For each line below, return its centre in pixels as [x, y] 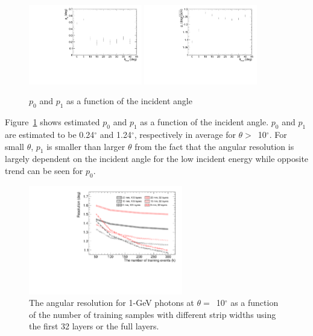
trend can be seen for [44, 170]
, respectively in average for [185, 135]
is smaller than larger [86, 146]
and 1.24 [115, 135]
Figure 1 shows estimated [52, 122]
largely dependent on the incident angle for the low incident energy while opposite [157, 159]
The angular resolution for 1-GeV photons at [112, 303]
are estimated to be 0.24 [50, 135]
